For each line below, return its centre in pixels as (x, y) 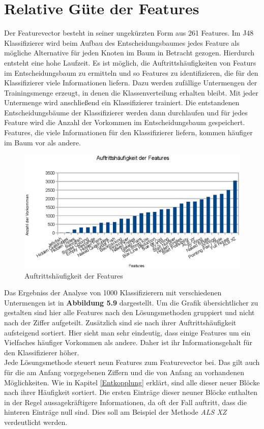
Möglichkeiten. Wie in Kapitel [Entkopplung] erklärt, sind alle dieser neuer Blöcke (132, 382)
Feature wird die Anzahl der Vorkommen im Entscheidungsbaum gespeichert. (125, 122)
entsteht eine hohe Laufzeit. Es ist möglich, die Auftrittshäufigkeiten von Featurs (130, 62)
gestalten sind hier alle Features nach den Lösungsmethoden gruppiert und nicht (129, 312)
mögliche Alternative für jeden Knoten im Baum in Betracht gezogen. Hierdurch (129, 53)
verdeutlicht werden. (36, 422)
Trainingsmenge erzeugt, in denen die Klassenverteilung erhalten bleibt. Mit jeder (131, 92)
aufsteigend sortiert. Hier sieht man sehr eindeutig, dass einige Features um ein (127, 332)
